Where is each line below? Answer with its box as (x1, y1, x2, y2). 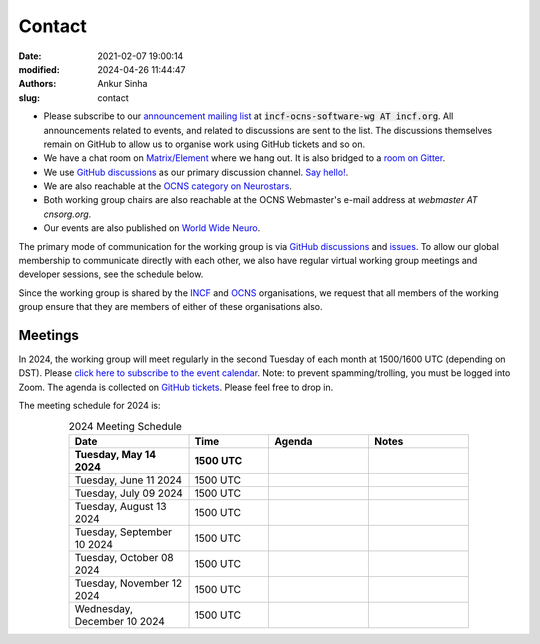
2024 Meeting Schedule (68, 419, 182, 433)
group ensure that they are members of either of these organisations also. (18, 301, 324, 313)
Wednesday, (74, 602, 134, 616)
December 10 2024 (74, 615, 165, 629)
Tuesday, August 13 (74, 500, 167, 514)
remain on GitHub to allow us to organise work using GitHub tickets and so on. (43, 138, 366, 150)
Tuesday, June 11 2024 (74, 473, 183, 487)
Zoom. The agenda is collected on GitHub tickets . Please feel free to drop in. (18, 381, 334, 393)
